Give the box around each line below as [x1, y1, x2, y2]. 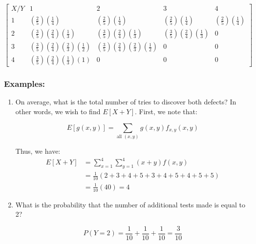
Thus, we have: [15, 145, 61, 156]
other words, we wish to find [15, 106, 101, 116]
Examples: [4, 78, 45, 90]
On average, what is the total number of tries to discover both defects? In [15, 97, 236, 107]
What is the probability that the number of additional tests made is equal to [15, 199, 245, 209]
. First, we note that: [135, 106, 197, 116]
